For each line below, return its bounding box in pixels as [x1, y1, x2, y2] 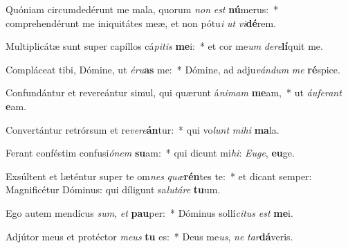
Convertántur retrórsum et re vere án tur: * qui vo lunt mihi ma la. [6, 122, 280, 136]
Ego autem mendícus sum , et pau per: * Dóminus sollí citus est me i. [6, 205, 293, 220]
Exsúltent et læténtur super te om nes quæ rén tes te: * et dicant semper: [6, 168, 312, 183]
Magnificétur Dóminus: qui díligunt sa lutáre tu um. [6, 182, 221, 197]
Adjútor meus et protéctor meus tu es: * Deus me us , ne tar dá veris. [6, 229, 293, 243]
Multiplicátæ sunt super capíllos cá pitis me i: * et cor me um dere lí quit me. [6, 39, 323, 53]
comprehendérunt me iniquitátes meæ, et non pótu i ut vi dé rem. [6, 15, 277, 30]
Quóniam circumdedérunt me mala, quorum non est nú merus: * [6, 2, 279, 16]
